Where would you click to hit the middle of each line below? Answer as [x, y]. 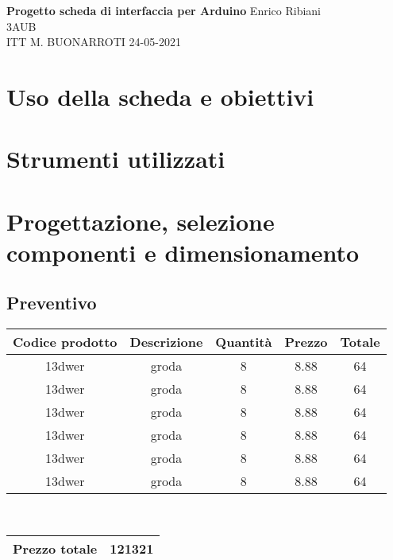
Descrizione [166, 342]
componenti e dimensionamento [183, 252]
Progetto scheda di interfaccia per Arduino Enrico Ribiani [164, 10]
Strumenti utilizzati [116, 159]
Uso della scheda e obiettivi [160, 96]
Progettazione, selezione [141, 221]
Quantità [244, 342]
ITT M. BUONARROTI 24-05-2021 [94, 42]
